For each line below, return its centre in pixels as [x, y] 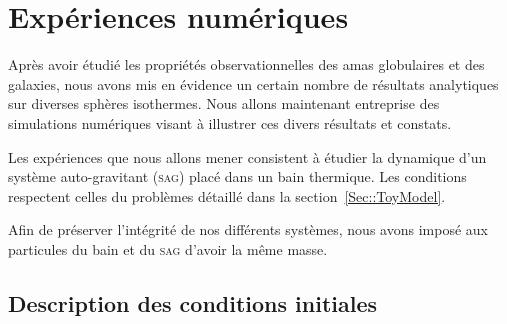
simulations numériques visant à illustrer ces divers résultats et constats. [230, 122]
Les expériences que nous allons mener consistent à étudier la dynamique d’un [247, 156]
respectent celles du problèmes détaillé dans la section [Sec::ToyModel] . [227, 195]
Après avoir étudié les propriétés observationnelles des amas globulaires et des [246, 64]
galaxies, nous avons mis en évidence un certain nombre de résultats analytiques [253, 83]
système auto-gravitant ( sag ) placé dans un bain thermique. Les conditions [237, 176]
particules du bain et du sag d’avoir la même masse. [168, 248]
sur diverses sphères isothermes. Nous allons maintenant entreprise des [224, 103]
